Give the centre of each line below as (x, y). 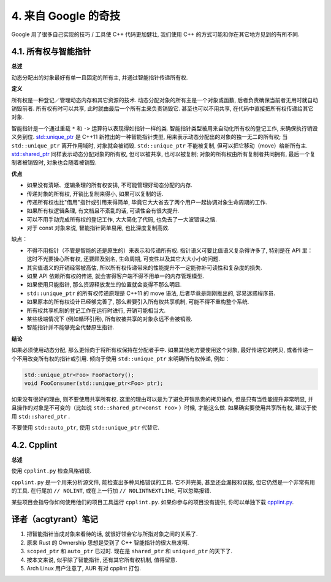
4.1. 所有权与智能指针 (51, 52)
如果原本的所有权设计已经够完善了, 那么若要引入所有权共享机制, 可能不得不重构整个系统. (138, 302)
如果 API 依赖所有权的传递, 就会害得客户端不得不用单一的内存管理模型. (116, 276)
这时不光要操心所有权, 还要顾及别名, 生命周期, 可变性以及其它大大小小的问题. (123, 259)
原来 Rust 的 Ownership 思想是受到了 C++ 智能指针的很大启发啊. (108, 542)
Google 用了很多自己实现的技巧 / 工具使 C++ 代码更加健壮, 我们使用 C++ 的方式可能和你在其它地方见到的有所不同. (155, 34)
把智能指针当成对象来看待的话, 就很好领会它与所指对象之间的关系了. (112, 534)
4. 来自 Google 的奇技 (66, 16)
